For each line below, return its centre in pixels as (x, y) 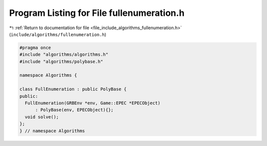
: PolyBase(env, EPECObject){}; (74, 110)
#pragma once (35, 48)
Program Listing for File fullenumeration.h (97, 13)
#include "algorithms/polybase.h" (61, 61)
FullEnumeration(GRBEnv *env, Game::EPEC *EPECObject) (93, 103)
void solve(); (42, 117)
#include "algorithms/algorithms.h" (64, 55)
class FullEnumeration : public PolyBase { (73, 89)
